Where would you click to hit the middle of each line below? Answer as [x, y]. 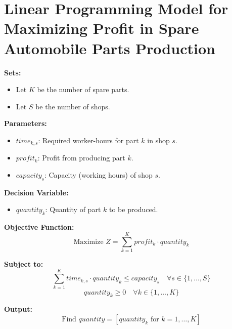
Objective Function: [39, 227]
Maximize [88, 242]
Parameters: [26, 123]
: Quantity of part [73, 209]
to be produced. [133, 209]
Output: [18, 309]
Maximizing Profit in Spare [102, 28]
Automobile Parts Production [110, 48]
